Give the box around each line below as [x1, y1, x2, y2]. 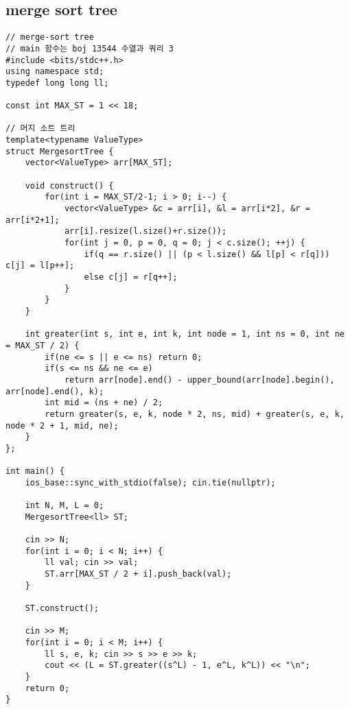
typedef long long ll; [5, 77, 109, 88]
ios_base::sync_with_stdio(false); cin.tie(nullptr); [25, 477, 276, 488]
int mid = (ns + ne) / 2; [45, 398, 163, 408]
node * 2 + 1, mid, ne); [5, 420, 119, 431]
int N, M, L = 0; [25, 501, 104, 511]
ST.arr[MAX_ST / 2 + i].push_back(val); [45, 569, 232, 579]
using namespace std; [5, 67, 104, 77]
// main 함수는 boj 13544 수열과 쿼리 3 [5, 43, 174, 53]
